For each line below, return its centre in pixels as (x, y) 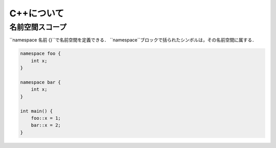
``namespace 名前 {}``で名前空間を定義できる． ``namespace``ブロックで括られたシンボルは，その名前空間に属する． (133, 40)
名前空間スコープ (38, 27)
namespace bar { (41, 82)
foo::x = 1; (46, 118)
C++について (37, 13)
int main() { (37, 111)
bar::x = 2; (46, 125)
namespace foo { (41, 54)
